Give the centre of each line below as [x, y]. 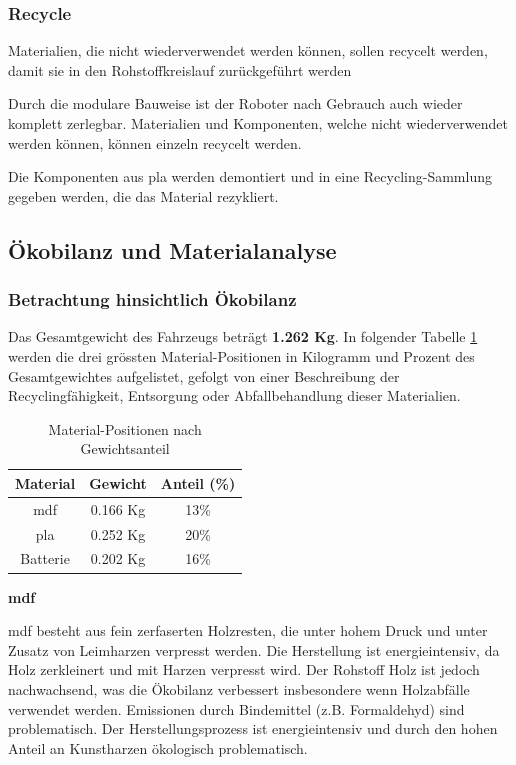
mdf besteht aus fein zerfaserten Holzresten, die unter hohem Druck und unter [248, 630]
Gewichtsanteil [125, 448]
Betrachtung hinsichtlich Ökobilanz [152, 299]
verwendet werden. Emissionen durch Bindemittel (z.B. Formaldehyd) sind [236, 708]
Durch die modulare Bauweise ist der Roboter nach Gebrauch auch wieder [235, 103]
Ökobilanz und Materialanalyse [172, 249]
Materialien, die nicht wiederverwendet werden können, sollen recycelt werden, [248, 50]
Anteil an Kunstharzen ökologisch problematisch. [158, 747]
